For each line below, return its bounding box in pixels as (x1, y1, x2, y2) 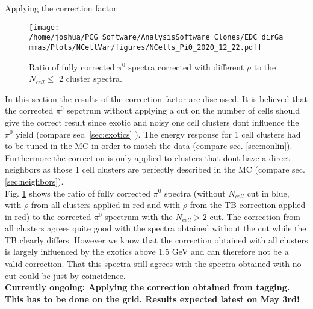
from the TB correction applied (190, 198, 306, 211)
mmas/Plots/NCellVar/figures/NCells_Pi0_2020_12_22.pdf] (29, 43, 262, 52)
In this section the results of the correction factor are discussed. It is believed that (5, 92, 308, 105)
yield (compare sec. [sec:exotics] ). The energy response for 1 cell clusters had (16, 127, 301, 140)
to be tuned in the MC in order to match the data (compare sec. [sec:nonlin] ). (5, 139, 293, 152)
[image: (29, 23, 60, 32)
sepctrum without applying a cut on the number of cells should (67, 104, 300, 117)
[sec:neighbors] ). (5, 174, 64, 187)
